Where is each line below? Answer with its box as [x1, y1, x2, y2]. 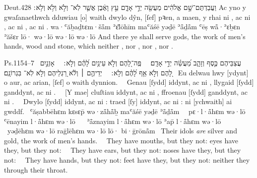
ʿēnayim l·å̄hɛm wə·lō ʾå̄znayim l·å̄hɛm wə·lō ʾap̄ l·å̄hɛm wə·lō [4, 116, 221, 126]
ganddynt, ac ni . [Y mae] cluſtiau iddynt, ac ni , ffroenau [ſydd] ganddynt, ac [4, 86, 248, 97]
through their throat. [4, 164, 68, 175]
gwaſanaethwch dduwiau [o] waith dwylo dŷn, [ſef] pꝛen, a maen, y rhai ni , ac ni [4, 11, 251, 22]
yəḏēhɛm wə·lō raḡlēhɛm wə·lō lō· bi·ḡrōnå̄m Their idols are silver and [7, 125, 237, 136]
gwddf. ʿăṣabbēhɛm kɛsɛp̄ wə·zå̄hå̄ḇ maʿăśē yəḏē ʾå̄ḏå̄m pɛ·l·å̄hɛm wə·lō [4, 106, 246, 116]
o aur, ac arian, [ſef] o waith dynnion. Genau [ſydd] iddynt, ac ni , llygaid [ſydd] [4, 77, 254, 87]
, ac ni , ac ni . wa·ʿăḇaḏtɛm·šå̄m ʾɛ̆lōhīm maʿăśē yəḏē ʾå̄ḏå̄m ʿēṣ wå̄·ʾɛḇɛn [4, 21, 240, 32]
